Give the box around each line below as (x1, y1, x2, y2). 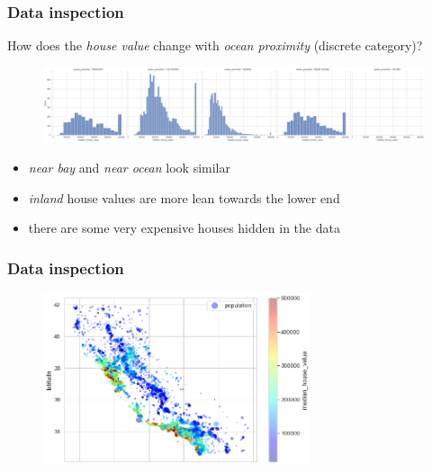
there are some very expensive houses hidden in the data (28, 218, 340, 237)
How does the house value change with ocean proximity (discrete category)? (7, 36, 423, 55)
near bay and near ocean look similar (28, 158, 230, 177)
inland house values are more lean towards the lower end (28, 188, 340, 207)
